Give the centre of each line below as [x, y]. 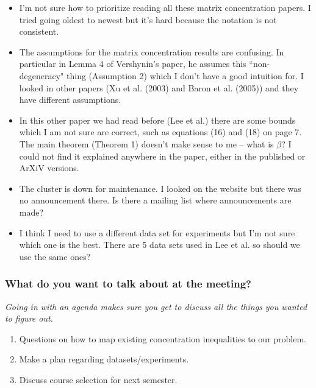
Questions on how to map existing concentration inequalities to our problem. [163, 338]
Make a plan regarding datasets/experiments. [104, 359]
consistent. [39, 31]
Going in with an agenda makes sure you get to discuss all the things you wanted [156, 306]
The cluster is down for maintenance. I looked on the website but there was [160, 188]
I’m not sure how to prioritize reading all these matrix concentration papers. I [165, 7]
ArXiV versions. [49, 168]
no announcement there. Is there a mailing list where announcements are [155, 200]
